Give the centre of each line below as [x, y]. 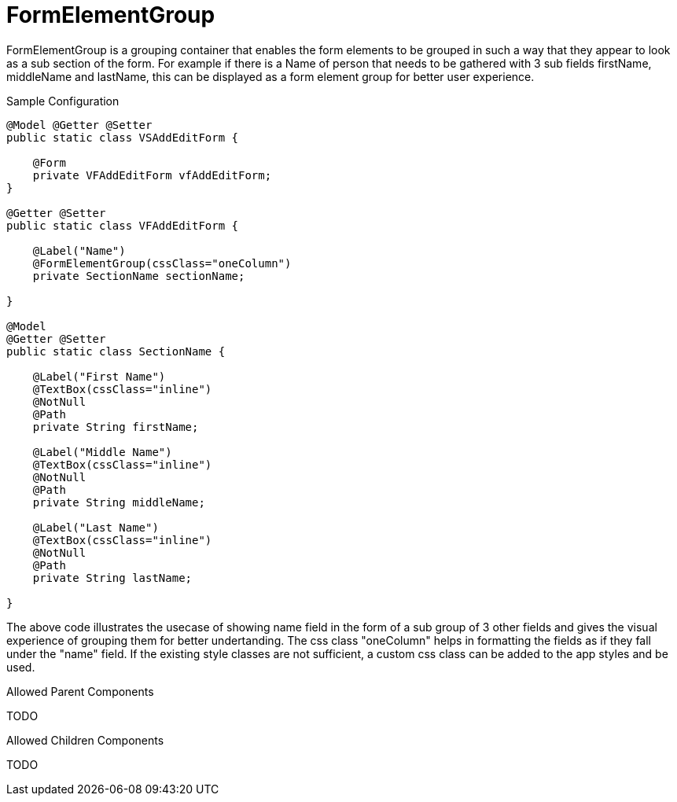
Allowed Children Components [85, 740]
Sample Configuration [63, 101]
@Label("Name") [79, 250]
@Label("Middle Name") [102, 452]
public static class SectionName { [116, 351]
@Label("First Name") [99, 376]
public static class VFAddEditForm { [123, 225]
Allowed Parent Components [80, 691]
